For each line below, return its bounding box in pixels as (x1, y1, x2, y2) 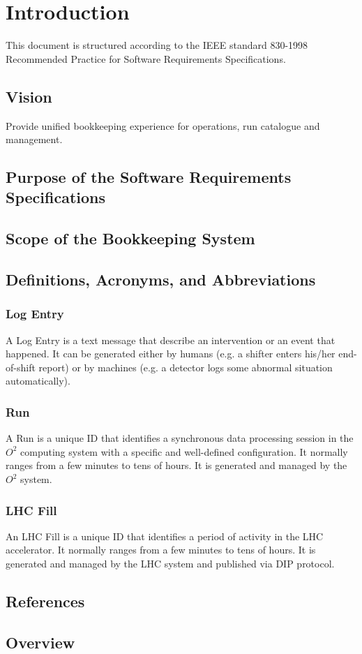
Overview (6, 631, 75, 653)
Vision (6, 85, 52, 107)
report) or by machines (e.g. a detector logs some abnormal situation (38, 359, 333, 374)
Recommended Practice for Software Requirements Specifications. (6, 51, 286, 66)
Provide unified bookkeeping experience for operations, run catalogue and (6, 118, 320, 133)
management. (6, 132, 63, 147)
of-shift (6, 359, 36, 374)
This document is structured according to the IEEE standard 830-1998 (6, 38, 308, 52)
